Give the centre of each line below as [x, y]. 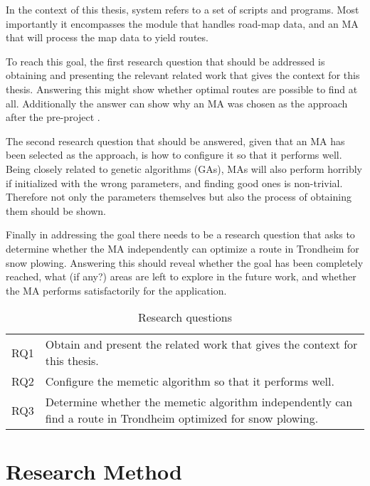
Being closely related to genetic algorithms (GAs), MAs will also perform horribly [184, 168]
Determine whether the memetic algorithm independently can [199, 402]
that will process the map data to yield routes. [107, 37]
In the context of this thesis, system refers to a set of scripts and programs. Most [183, 9]
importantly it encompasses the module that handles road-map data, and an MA [182, 23]
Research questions [185, 317]
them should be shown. [56, 210]
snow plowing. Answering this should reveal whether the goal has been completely [185, 262]
